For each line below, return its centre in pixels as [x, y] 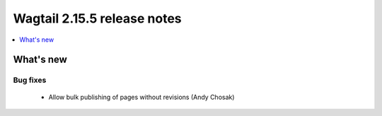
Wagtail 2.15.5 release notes [97, 18]
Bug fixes [30, 80]
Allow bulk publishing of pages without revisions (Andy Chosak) [141, 97]
